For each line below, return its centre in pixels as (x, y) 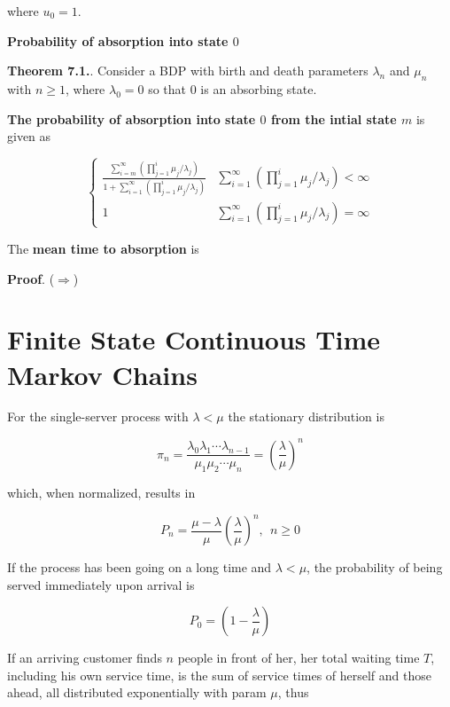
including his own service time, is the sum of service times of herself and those (220, 675)
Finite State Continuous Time (194, 339)
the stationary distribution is (306, 416)
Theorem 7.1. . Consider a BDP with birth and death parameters (188, 71)
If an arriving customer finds (85, 658)
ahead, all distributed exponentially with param (137, 692)
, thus (293, 692)
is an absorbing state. (259, 88)
